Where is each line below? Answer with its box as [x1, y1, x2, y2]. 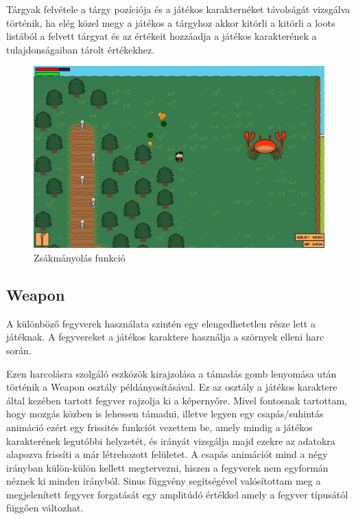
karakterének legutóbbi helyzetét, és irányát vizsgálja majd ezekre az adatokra [6, 433, 335, 448]
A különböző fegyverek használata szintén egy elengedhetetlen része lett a [6, 316, 316, 330]
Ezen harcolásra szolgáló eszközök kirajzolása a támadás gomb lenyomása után [6, 366, 337, 380]
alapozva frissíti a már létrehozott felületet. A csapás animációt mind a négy [6, 447, 328, 461]
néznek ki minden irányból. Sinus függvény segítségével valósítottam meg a [6, 474, 321, 488]
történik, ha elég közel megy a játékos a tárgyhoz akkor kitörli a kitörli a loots [6, 15, 335, 30]
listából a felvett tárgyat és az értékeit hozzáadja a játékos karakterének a [6, 29, 317, 43]
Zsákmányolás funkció [34, 250, 126, 264]
